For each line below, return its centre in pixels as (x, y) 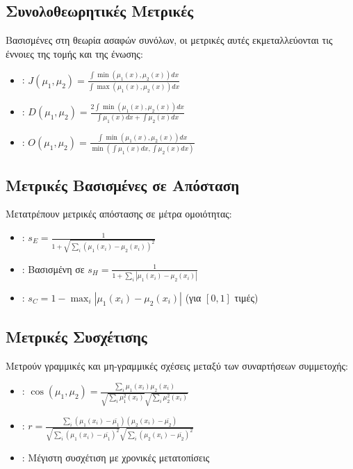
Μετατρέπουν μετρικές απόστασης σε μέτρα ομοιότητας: (119, 214)
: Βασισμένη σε (53, 269)
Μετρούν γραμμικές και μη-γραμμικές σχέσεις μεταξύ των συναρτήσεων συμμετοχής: (177, 366)
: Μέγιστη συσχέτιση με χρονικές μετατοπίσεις (116, 457)
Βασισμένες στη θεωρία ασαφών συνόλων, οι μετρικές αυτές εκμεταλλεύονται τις (169, 40)
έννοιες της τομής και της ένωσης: (74, 53)
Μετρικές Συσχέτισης (76, 337)
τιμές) (246, 298)
